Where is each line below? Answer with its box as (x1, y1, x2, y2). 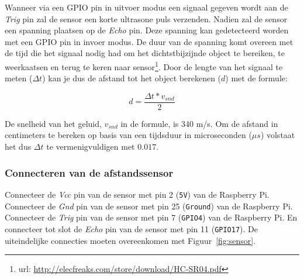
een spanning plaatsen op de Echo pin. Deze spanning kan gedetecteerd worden (5, 24, 289, 36)
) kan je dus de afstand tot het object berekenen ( (42, 72, 222, 84)
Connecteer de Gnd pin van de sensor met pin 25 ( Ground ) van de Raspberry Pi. (5, 199, 293, 212)
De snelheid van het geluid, (5, 117, 102, 129)
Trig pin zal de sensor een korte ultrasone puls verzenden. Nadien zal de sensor (5, 12, 288, 25)
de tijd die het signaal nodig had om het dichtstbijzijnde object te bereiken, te (5, 47, 285, 59)
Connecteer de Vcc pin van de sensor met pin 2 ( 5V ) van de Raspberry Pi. (5, 188, 270, 200)
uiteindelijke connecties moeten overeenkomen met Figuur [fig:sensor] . (5, 234, 256, 246)
